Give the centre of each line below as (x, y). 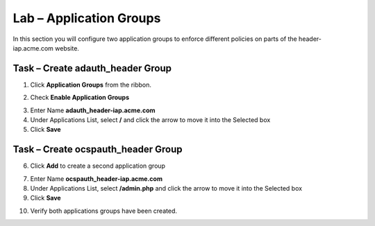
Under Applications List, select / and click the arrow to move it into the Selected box (150, 120)
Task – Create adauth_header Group (92, 68)
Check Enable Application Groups (80, 98)
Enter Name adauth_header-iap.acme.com (93, 110)
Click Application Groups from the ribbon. (91, 85)
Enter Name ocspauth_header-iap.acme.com (97, 179)
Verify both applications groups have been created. (103, 211)
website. (67, 48)
